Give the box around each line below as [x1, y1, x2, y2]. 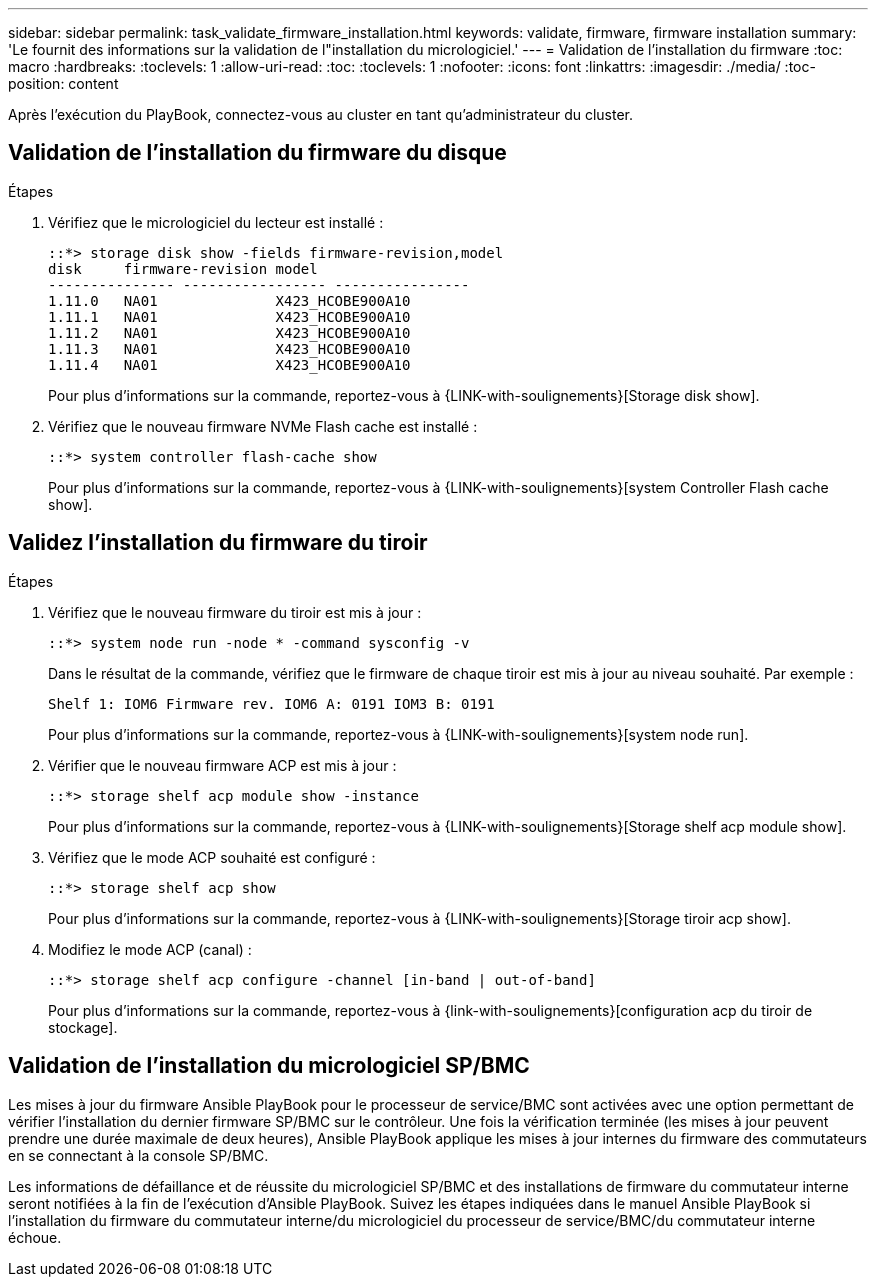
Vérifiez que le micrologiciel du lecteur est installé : [48, 213, 384, 231]
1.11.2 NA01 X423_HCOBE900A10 [48, 324, 411, 341]
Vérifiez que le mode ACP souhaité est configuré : [48, 848, 376, 866]
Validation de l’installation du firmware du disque [8, 140, 507, 166]
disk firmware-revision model [48, 260, 318, 277]
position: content [8, 75, 119, 92]
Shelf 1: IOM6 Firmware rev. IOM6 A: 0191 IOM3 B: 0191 [48, 695, 495, 712]
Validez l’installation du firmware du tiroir [8, 530, 428, 556]
